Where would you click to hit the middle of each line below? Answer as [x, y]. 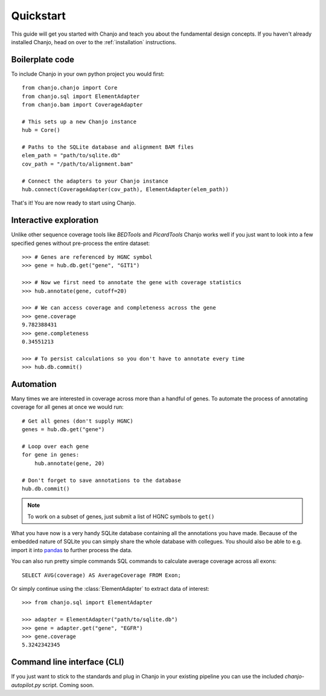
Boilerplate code [43, 60]
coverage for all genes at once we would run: [67, 407]
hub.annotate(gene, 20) [69, 463]
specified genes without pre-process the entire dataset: [81, 243]
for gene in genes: [51, 455]
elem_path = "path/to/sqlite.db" [71, 155]
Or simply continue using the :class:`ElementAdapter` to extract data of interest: [110, 589]
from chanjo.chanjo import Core [70, 88]
